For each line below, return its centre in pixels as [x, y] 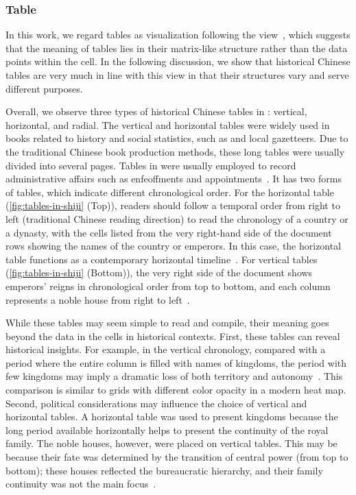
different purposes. [44, 88]
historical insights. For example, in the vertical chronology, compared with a [166, 349]
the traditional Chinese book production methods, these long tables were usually [175, 151]
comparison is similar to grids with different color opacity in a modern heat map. [176, 390]
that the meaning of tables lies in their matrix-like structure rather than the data [177, 48]
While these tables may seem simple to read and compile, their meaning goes [167, 323]
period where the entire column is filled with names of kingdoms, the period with [176, 362]
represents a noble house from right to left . [98, 299]
